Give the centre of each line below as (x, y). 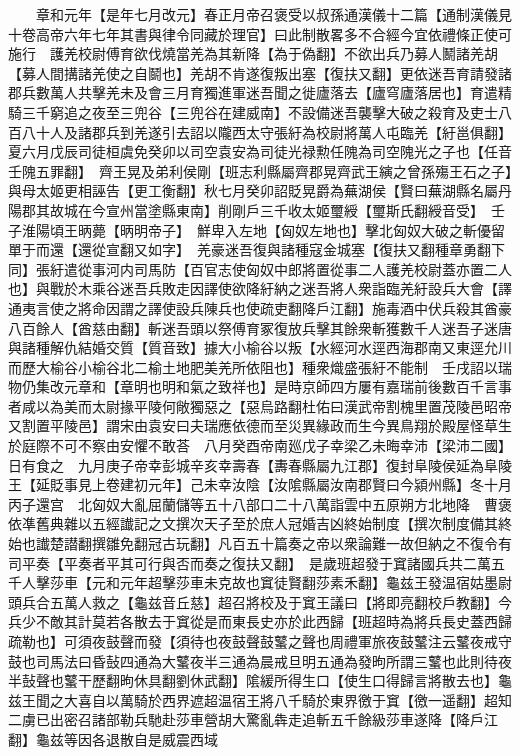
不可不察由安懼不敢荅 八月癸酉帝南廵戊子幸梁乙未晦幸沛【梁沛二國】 (277, 445)
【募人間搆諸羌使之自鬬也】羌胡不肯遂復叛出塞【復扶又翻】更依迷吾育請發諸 (260, 72)
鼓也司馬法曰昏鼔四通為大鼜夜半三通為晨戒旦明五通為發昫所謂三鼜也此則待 (253, 660)
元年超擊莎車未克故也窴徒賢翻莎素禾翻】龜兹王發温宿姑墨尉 (315, 582)
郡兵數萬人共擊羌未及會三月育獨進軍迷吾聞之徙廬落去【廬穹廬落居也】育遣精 (260, 92)
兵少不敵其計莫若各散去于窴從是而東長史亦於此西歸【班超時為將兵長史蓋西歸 (260, 621)
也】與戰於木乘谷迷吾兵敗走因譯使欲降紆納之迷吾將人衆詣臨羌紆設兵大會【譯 (260, 288)
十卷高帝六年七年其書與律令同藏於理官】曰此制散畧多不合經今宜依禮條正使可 (260, 33)
